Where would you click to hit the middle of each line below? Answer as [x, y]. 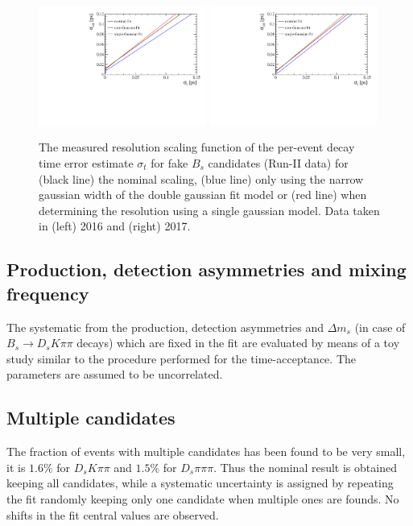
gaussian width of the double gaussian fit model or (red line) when [203, 195]
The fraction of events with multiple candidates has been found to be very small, [206, 451]
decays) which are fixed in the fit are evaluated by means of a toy [238, 343]
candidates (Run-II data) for [278, 163]
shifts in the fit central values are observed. [113, 514]
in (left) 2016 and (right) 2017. [115, 226]
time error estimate [86, 163]
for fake [169, 163]
